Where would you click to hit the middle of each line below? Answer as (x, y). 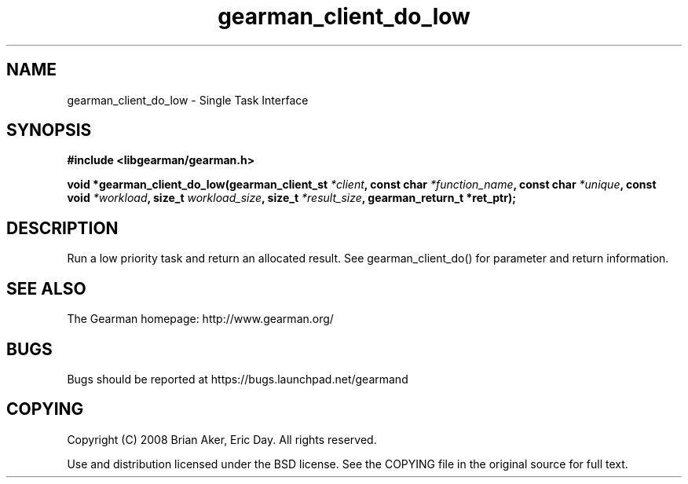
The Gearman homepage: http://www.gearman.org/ (200, 319)
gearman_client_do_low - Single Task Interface (188, 100)
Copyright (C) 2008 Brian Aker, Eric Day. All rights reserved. (222, 439)
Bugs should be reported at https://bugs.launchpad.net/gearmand (238, 379)
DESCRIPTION (62, 228)
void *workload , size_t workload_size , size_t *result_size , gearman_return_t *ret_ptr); (292, 198)
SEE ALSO (46, 288)
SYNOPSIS (49, 130)
